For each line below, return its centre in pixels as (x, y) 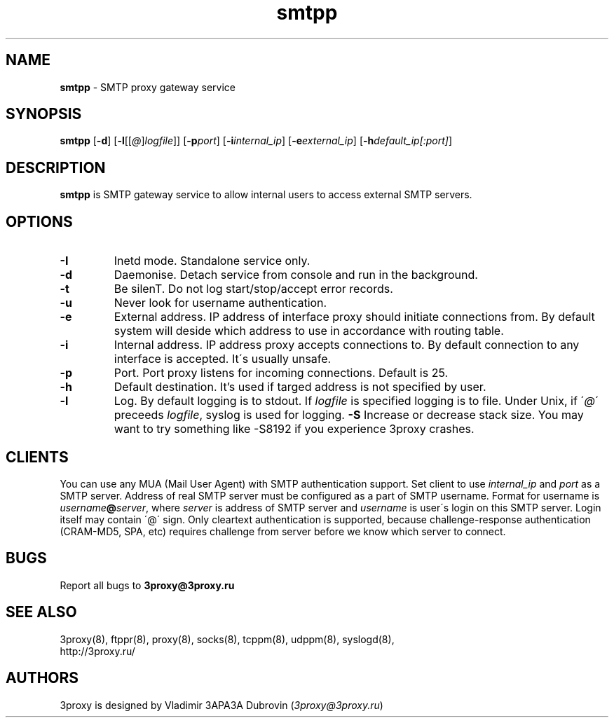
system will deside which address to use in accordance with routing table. (309, 331)
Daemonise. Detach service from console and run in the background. (296, 275)
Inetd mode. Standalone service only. (212, 261)
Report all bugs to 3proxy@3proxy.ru (147, 585)
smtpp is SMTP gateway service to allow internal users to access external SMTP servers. (266, 195)
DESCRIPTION (56, 167)
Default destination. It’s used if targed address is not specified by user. (300, 387)
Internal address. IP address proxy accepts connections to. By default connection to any (347, 345)
